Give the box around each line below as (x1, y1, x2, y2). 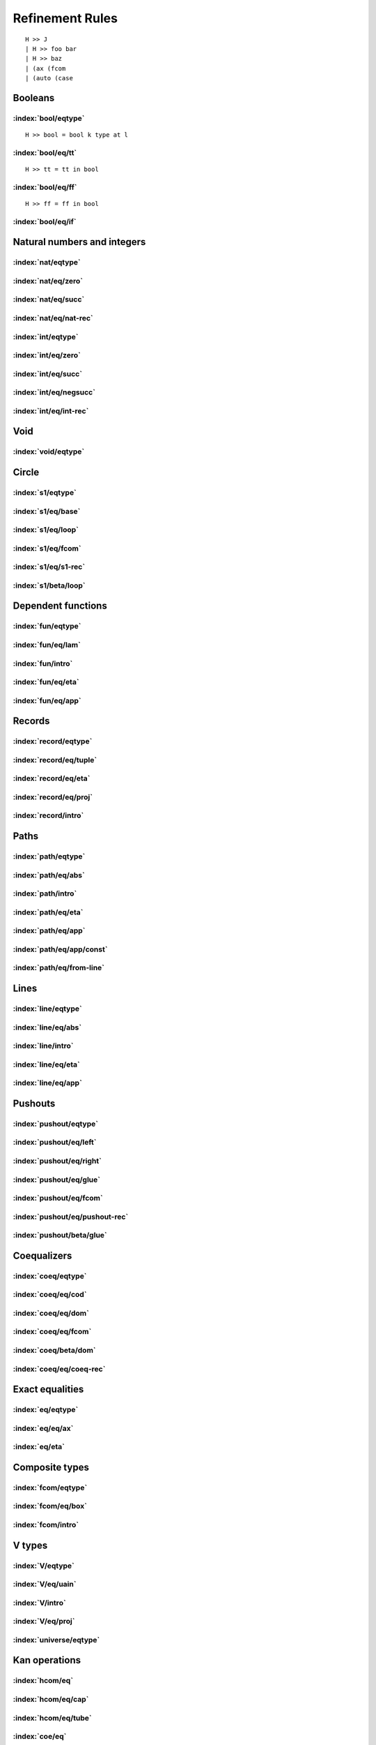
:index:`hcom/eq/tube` (13, 1713, 92, 1723)
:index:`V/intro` (13, 1598, 66, 1607)
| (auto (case (25, 74, 73, 82)
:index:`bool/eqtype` (13, 113, 85, 123)
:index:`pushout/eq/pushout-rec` (13, 1212, 129, 1221)
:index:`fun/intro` (13, 658, 73, 668)
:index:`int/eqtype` (13, 332, 79, 341)
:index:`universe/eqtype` (13, 1635, 100, 1644)
